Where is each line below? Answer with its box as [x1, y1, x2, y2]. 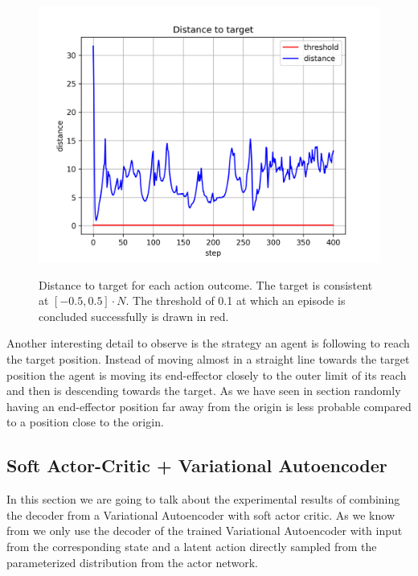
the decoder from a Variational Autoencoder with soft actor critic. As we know [6, 506, 395, 523]
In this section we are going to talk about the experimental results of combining [6, 491, 400, 508]
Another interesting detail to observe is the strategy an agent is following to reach [6, 335, 410, 352]
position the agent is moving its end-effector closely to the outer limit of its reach [6, 366, 407, 383]
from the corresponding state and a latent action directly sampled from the [6, 537, 377, 554]
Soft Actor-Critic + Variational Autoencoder [6, 453, 387, 478]
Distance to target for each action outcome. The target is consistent [39, 276, 373, 293]
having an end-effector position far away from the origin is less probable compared [6, 397, 412, 414]
